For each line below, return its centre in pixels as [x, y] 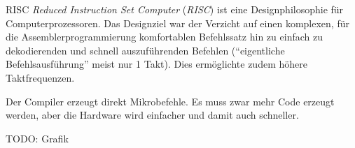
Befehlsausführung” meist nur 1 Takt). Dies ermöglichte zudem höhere [156, 64]
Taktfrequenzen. [40, 77]
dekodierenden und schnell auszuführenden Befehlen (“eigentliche [145, 50]
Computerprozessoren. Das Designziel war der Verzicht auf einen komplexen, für [177, 23]
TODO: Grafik [37, 138]
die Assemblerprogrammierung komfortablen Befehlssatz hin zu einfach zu [164, 37]
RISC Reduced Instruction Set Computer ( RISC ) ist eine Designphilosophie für [175, 9]
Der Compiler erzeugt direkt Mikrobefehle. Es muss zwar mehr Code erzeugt [170, 101]
